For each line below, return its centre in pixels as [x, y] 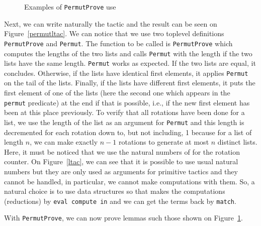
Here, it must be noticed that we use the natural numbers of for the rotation [122, 151]
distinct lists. [237, 142]
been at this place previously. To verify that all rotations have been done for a [124, 112]
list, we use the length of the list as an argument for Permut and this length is [124, 122]
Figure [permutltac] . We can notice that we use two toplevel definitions [114, 33]
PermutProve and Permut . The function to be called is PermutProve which [118, 43]
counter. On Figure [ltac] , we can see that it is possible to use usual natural [121, 161]
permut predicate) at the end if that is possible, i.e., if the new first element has [127, 102]
